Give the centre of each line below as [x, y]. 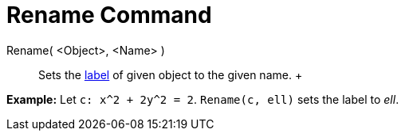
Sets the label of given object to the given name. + [171, 74]
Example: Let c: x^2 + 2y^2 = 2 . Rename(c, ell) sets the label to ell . [203, 99]
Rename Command [109, 15]
